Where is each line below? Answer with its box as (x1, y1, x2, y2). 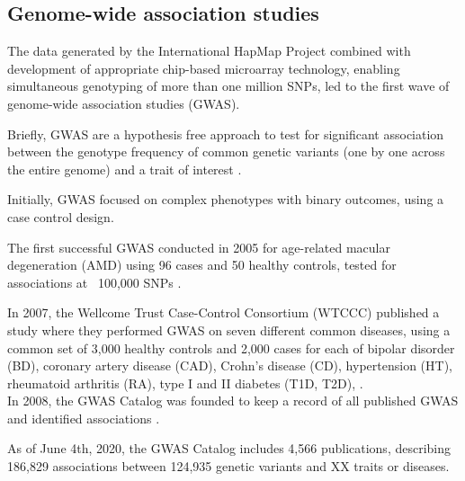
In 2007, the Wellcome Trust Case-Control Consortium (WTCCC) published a (7, 303, 440, 322)
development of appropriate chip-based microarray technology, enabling (7, 58, 400, 77)
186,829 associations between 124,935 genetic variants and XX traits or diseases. (7, 457, 450, 476)
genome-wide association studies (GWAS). (7, 94, 240, 112)
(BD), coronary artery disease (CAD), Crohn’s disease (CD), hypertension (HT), (7, 356, 452, 375)
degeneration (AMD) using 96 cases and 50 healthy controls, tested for (7, 255, 397, 274)
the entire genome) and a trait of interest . (7, 159, 242, 178)
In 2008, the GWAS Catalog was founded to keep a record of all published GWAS (7, 391, 459, 410)
